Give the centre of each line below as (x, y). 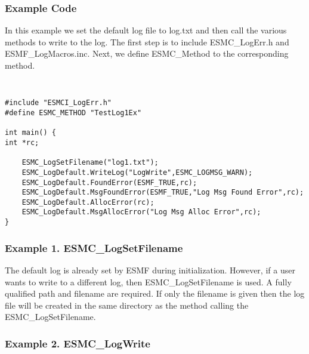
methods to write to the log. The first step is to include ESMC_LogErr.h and (147, 41)
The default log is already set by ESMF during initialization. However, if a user (150, 270)
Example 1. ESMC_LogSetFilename (94, 247)
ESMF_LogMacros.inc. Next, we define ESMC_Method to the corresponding (147, 53)
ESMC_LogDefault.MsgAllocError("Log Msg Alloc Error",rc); (141, 212)
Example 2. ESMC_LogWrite (78, 343)
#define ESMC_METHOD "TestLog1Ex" (73, 113)
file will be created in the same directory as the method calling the (127, 305)
